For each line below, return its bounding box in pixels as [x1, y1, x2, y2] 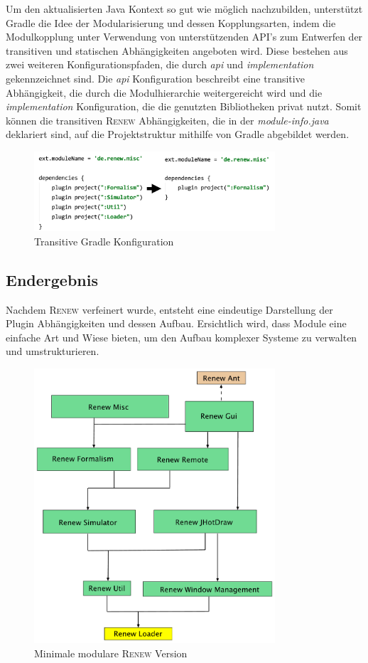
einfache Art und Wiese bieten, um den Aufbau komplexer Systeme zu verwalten [6, 329, 357, 344]
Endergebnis [6, 268, 98, 290]
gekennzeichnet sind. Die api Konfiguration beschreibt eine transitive [6, 70, 305, 85]
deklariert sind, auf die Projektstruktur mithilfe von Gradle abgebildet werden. [6, 127, 350, 142]
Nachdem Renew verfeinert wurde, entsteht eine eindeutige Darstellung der [6, 302, 333, 317]
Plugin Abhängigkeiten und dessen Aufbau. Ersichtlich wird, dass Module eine [6, 316, 347, 331]
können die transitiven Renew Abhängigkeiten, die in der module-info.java [6, 112, 329, 127]
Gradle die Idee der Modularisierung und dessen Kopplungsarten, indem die [6, 15, 336, 30]
